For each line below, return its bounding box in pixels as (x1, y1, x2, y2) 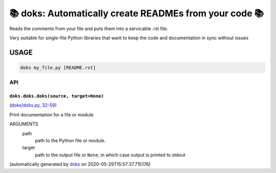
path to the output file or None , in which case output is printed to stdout (35, 152, 186, 158)
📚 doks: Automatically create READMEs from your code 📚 (9, 8, 264, 19)
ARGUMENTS (9, 121, 38, 127)
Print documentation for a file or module (9, 111, 94, 117)
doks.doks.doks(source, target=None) (9, 93, 104, 99)
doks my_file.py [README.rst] (20, 64, 96, 70)
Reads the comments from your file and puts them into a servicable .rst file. (9, 26, 168, 32)
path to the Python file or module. (35, 138, 106, 144)
